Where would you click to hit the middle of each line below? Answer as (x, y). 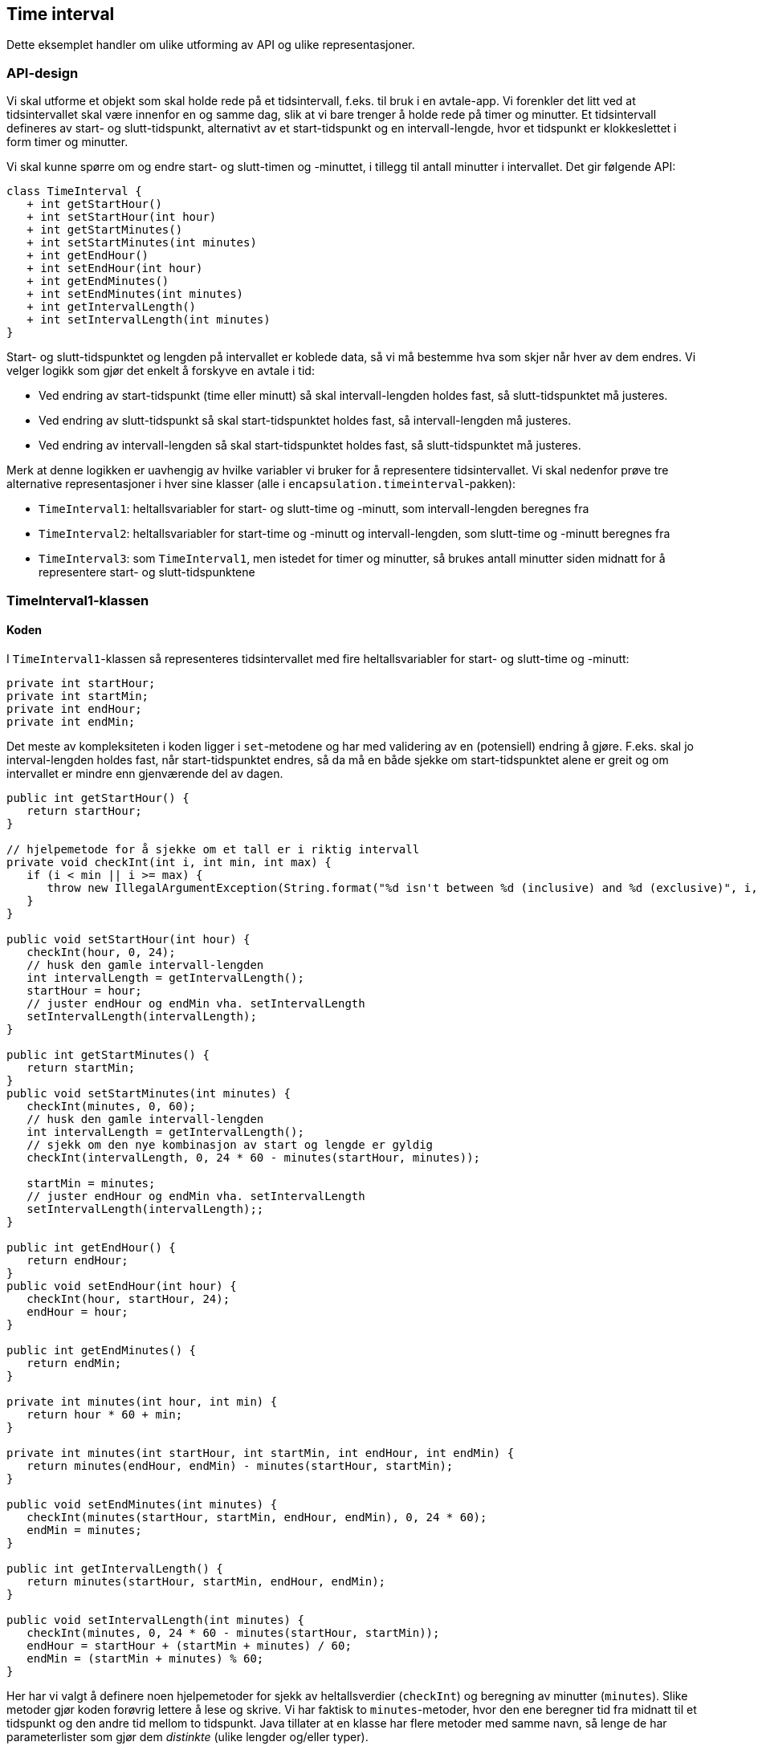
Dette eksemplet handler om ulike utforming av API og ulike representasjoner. (211, 45)
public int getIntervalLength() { (115, 1568)
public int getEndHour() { (91, 1247)
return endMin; (74, 1363)
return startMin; (81, 1067)
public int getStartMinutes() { (108, 1054)
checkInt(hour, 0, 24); (101, 952)
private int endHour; (74, 708)
